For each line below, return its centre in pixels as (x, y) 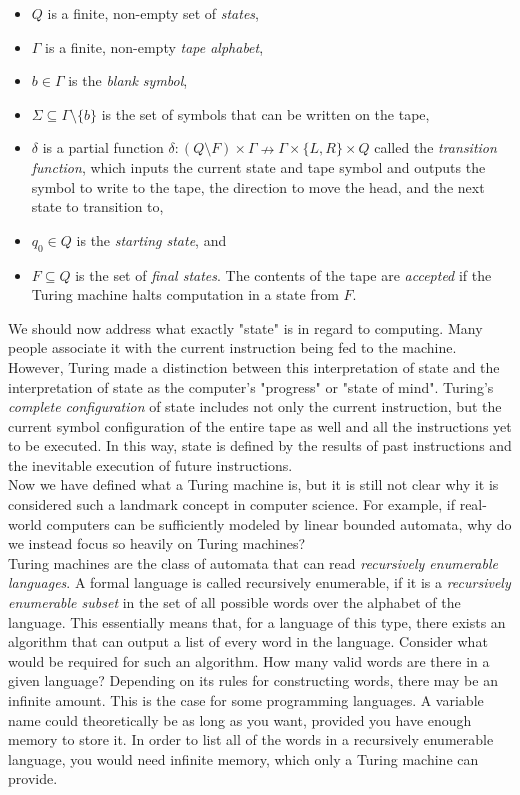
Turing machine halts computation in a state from (185, 294)
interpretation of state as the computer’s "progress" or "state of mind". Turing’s (251, 386)
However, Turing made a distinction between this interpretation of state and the (254, 366)
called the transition (435, 147)
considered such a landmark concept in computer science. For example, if (232, 504)
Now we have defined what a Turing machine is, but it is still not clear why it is (253, 484)
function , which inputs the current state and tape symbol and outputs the (258, 166)
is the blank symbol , (128, 80)
